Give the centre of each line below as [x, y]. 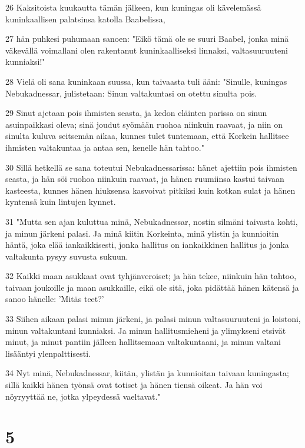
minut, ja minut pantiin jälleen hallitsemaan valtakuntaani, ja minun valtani [143, 342]
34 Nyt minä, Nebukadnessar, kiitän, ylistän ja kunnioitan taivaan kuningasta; [147, 373]
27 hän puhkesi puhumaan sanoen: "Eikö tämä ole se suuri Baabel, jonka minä [147, 39]
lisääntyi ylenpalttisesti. [48, 353]
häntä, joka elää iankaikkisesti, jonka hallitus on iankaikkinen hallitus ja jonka [147, 245]
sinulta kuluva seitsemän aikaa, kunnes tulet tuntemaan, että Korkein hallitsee [147, 136]
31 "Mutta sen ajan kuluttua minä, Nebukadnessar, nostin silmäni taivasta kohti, [152, 221]
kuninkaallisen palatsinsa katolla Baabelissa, [85, 19]
